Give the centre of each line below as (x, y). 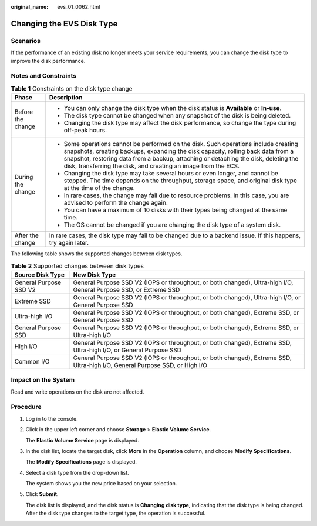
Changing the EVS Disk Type (64, 24)
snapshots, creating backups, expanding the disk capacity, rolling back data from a (178, 151)
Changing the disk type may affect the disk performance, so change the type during (180, 123)
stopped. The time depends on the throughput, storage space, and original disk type (181, 181)
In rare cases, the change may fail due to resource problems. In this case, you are (176, 195)
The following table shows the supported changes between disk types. (97, 254)
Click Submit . (42, 494)
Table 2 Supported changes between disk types (77, 266)
